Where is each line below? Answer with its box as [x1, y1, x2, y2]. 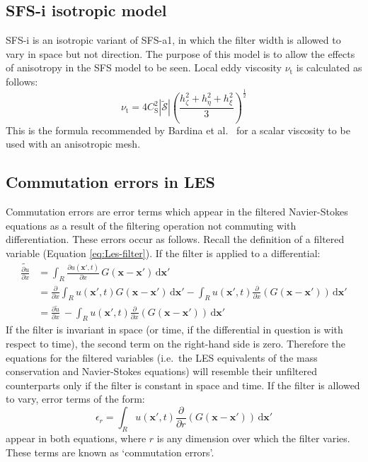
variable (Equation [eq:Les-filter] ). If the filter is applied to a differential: [6, 245, 321, 260]
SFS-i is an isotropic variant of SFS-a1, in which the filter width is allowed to [6, 32, 341, 47]
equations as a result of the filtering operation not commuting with [6, 218, 297, 232]
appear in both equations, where [6, 431, 146, 446]
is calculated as [296, 60, 362, 75]
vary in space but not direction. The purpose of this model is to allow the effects [6, 46, 355, 61]
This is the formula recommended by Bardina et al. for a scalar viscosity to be [6, 122, 350, 137]
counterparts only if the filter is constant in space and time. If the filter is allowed [6, 377, 360, 392]
